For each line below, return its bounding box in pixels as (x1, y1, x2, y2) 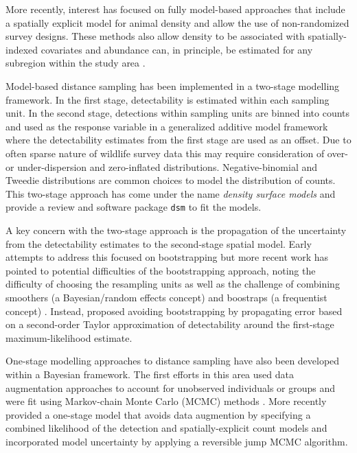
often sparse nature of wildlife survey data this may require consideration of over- (5, 146, 348, 160)
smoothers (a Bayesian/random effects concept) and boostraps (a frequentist (5, 290, 327, 304)
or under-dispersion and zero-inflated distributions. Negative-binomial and (5, 159, 318, 174)
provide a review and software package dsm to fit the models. (5, 200, 262, 214)
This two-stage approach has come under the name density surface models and (5, 186, 336, 200)
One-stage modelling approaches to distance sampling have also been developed (5, 353, 340, 368)
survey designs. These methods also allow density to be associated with (5, 29, 305, 43)
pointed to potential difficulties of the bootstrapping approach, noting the (5, 263, 316, 277)
